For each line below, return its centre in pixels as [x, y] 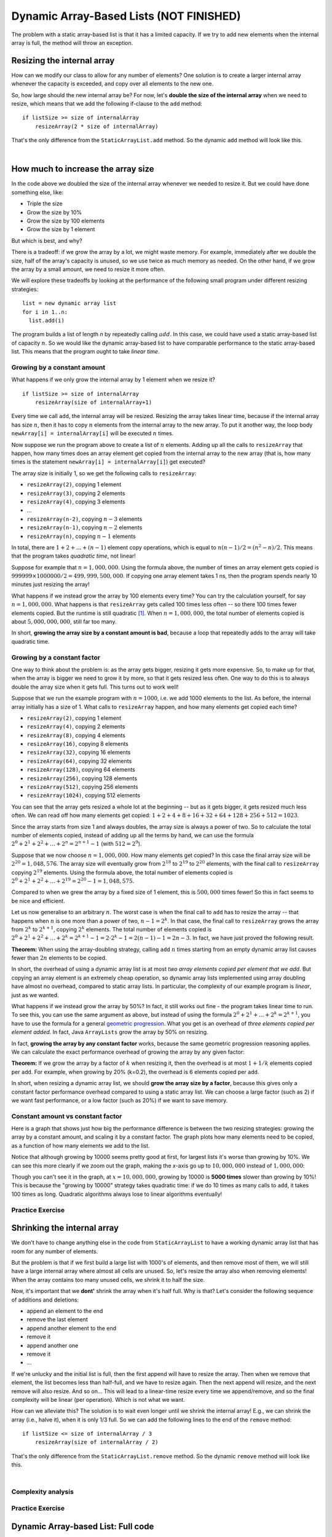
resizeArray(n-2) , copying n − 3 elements [85, 519]
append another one [53, 1345]
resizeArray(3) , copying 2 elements [76, 493]
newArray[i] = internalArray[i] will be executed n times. [93, 433]
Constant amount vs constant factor [67, 1116]
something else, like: [38, 192]
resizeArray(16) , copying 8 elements [77, 744]
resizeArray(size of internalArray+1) [93, 402]
